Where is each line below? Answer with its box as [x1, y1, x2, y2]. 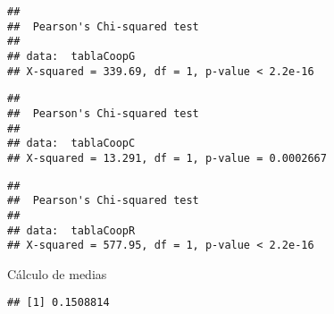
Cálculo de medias [7, 264, 107, 283]
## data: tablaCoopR [7, 224, 136, 237]
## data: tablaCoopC [7, 137, 136, 150]
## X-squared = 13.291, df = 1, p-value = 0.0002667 [7, 151, 327, 165]
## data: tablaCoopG [7, 49, 136, 63]
